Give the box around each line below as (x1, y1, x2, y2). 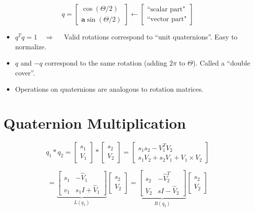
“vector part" (147, 15, 187, 23)
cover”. (15, 67, 35, 77)
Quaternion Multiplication (3, 113, 186, 133)
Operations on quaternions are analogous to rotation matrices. (15, 84, 204, 94)
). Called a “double (192, 58, 251, 68)
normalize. (15, 41, 46, 51)
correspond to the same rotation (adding (44, 58, 167, 68)
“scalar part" (147, 6, 185, 13)
